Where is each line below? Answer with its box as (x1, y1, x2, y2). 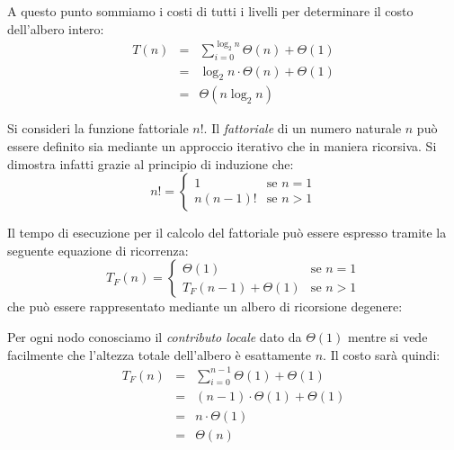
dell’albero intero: (7, 19, 104, 38)
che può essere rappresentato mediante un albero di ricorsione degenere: (7, 297, 403, 316)
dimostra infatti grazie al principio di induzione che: (7, 154, 294, 173)
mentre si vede (348, 327, 428, 346)
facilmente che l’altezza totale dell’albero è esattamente (7, 345, 312, 364)
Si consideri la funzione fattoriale (7, 119, 189, 138)
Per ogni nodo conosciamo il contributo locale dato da (7, 327, 302, 346)
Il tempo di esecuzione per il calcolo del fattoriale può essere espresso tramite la (7, 223, 447, 242)
